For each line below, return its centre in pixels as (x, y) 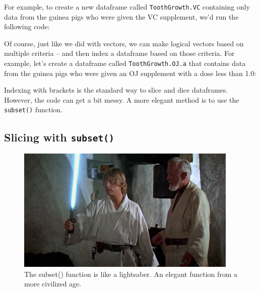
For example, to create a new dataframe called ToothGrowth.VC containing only (127, 7)
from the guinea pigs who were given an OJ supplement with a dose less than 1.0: (130, 73)
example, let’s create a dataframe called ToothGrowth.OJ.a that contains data (125, 63)
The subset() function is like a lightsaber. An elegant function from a (131, 274)
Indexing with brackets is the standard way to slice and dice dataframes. (116, 90)
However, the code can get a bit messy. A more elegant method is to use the (122, 99)
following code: (27, 26)
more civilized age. (53, 284)
